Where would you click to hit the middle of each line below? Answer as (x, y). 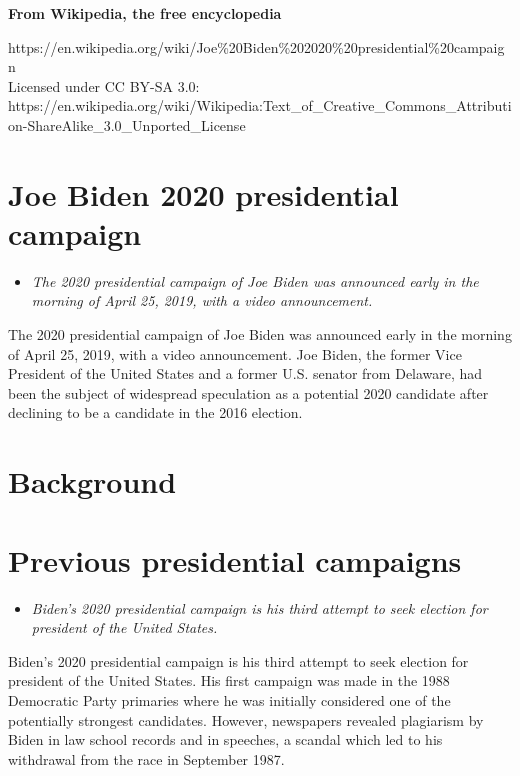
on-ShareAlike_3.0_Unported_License (127, 124)
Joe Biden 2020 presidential (203, 193)
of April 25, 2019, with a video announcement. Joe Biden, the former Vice (235, 353)
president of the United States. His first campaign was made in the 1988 (229, 680)
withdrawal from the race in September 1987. (146, 758)
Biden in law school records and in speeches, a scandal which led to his (225, 739)
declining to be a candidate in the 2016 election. (155, 412)
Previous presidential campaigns (235, 559)
